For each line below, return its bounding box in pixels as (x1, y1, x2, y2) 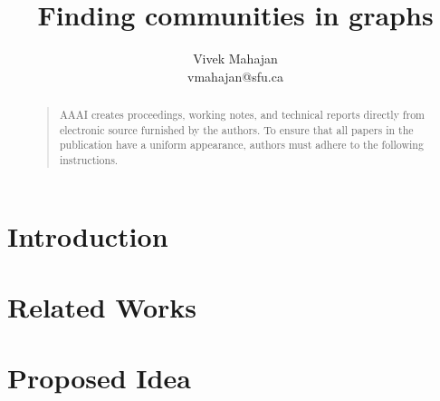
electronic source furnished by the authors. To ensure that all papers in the (59, 122, 414, 137)
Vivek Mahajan (193, 49, 278, 68)
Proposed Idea (7, 359, 191, 396)
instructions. (59, 152, 119, 168)
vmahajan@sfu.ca (187, 66, 283, 85)
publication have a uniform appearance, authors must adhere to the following (59, 137, 424, 152)
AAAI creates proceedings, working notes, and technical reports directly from (59, 107, 426, 122)
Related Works (7, 289, 197, 326)
